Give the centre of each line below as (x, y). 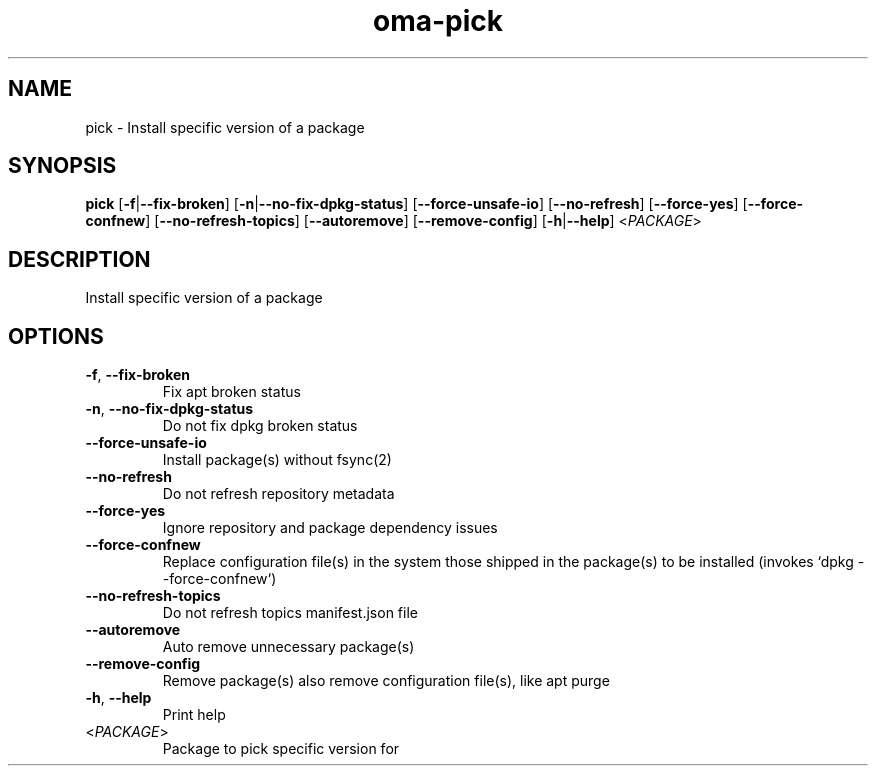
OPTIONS (56, 336)
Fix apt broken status (231, 392)
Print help (194, 715)
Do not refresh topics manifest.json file (290, 613)
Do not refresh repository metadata (278, 494)
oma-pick (438, 21)
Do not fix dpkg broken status (260, 426)
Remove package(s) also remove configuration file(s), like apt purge (386, 681)
